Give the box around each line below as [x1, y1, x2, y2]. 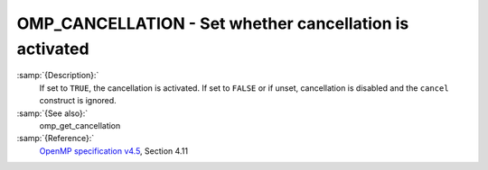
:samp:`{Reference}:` [16, 133, 95, 144]
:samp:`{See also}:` [16, 108, 89, 119]
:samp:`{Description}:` [16, 70, 99, 81]
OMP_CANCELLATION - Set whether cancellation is [16, 13, 409, 33]
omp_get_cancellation [39, 120, 121, 130]
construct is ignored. [39, 95, 117, 106]
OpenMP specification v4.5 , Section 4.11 [39, 145, 189, 157]
